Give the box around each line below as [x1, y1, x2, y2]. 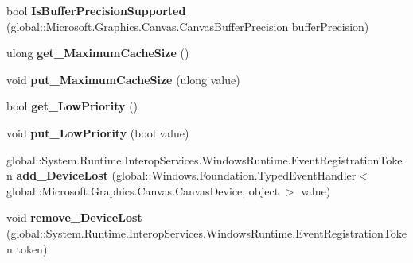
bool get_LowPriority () [6, 98, 138, 114]
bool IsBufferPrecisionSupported [6, 2, 186, 18]
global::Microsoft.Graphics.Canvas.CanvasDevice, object [6, 182, 279, 199]
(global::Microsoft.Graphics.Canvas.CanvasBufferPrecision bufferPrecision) [6, 17, 369, 34]
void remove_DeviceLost [6, 209, 142, 226]
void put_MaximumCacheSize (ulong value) [6, 71, 240, 87]
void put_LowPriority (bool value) [6, 124, 189, 141]
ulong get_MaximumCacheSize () [6, 44, 189, 61]
